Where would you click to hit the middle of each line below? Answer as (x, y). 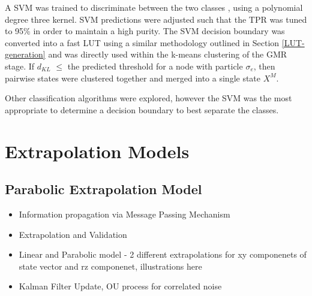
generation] (25, 54)
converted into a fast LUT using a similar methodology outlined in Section (142, 42)
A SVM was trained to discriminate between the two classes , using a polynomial (154, 7)
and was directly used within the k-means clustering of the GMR (168, 54)
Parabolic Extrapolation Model (103, 189)
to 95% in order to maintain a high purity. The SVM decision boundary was (145, 31)
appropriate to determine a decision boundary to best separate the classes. (142, 109)
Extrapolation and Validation (73, 234)
